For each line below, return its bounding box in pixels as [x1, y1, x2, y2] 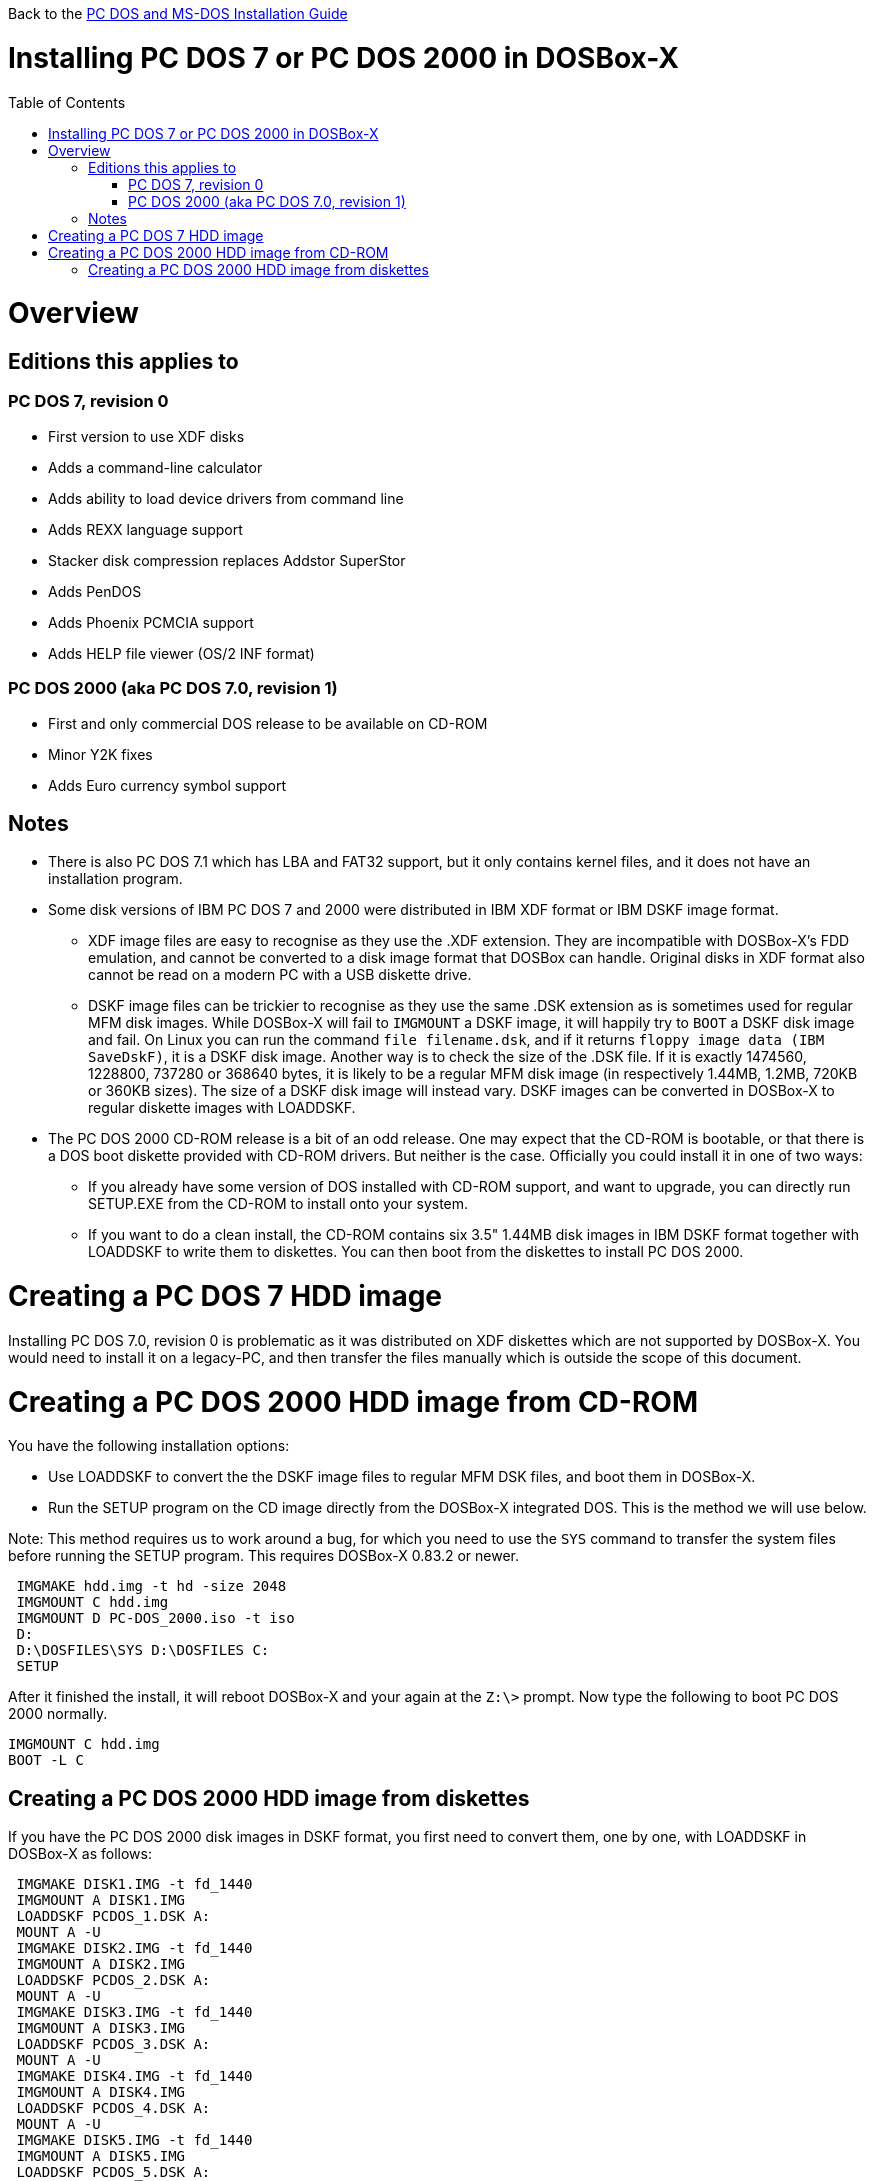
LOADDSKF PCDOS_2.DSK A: [16, 1972, 211, 1989]
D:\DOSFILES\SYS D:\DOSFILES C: [16, 1642, 270, 1659]
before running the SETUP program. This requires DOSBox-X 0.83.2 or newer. [8, 1547, 520, 1565]
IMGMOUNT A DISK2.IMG [16, 1956, 186, 1973]
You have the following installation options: [8, 1437, 290, 1455]
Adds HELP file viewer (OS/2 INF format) [48, 644, 315, 662]
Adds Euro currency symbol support [48, 776, 287, 794]
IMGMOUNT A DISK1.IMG [16, 1892, 186, 1909]
